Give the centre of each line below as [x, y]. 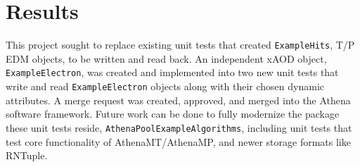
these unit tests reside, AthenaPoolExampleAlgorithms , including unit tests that [179, 127]
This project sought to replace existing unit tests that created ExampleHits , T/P [180, 45]
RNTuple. [27, 155]
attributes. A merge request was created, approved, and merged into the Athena [178, 100]
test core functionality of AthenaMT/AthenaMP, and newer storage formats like [178, 141]
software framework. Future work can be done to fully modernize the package [173, 114]
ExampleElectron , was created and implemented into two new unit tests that [172, 72]
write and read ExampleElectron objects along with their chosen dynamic [165, 86]
